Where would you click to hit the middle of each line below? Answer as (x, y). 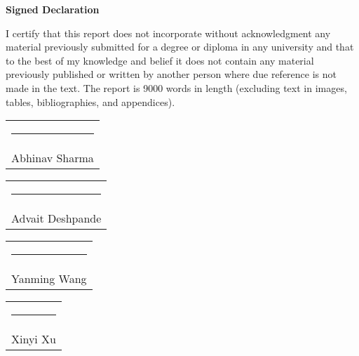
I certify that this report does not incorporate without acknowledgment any (168, 33)
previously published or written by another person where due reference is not (171, 74)
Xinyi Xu (34, 339)
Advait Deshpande (56, 218)
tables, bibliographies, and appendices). (90, 101)
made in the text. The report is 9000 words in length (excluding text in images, (176, 87)
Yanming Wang (49, 279)
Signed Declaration (53, 9)
